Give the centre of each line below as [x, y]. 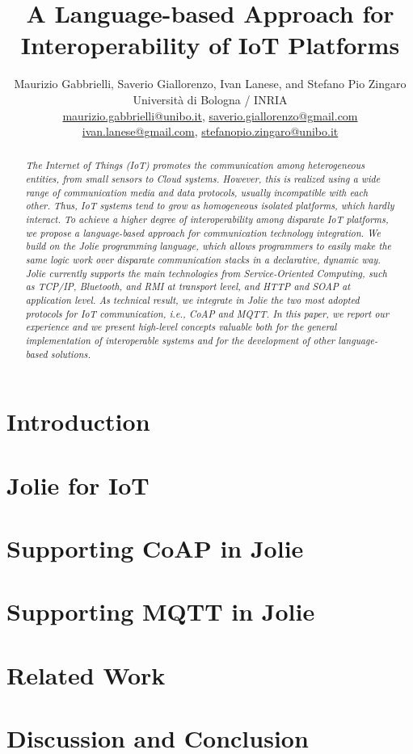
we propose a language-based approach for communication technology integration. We [203, 232]
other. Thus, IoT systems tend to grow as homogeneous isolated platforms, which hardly [210, 206]
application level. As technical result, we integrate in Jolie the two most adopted [192, 300]
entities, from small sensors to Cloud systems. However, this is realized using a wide [203, 179]
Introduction [78, 421]
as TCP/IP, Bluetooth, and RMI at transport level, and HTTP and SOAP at [188, 286]
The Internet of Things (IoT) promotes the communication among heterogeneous [195, 165]
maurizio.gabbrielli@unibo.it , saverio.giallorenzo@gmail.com [210, 115]
